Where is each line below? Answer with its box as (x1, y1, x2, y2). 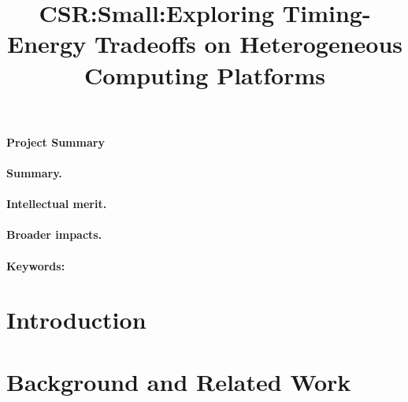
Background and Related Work (6, 365, 351, 397)
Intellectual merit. (6, 195, 107, 212)
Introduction (6, 303, 147, 336)
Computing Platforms (84, 58, 325, 91)
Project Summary (6, 133, 105, 150)
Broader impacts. (6, 226, 102, 243)
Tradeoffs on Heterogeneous (94, 28, 403, 60)
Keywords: (6, 257, 65, 274)
